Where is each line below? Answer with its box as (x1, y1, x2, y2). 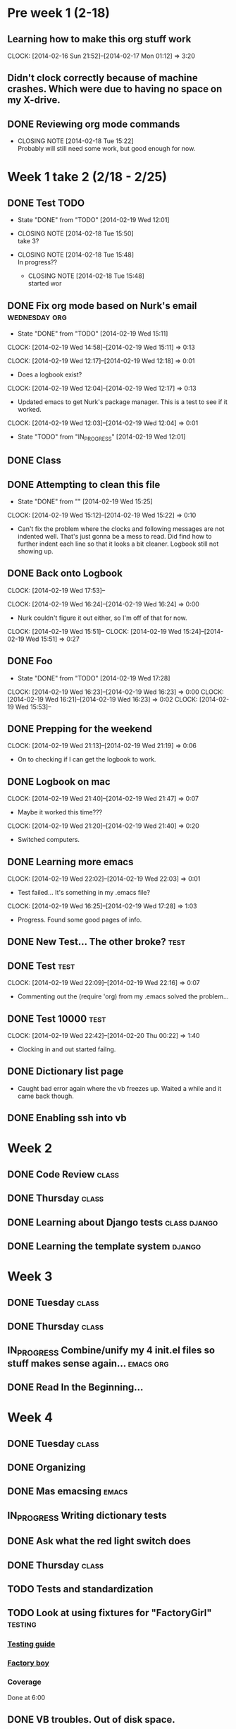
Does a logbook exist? (17, 370, 82, 379)
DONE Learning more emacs (7, 855, 134, 868)
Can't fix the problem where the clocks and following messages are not (17, 525, 225, 533)
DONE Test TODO (7, 197, 85, 209)
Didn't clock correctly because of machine (7, 72, 199, 84)
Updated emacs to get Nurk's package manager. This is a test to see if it (17, 398, 228, 406)
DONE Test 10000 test (7, 1013, 106, 1025)
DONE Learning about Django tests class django (7, 1216, 218, 1228)
